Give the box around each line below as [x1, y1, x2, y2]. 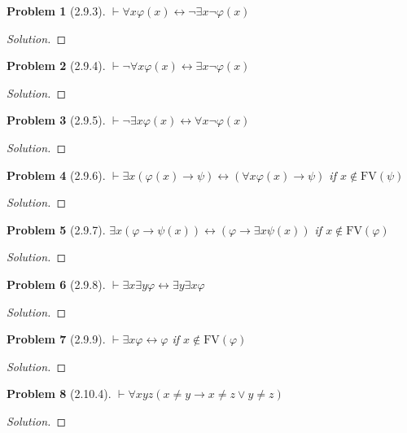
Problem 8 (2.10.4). [7, 385, 112, 402]
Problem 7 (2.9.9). [7, 330, 106, 348]
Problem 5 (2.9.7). [7, 221, 106, 238]
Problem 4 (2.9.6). [7, 166, 106, 183]
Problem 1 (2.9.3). [7, 2, 106, 19]
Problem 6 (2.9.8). [7, 275, 106, 292]
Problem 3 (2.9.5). [7, 112, 106, 129]
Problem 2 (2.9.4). [7, 57, 106, 74]
